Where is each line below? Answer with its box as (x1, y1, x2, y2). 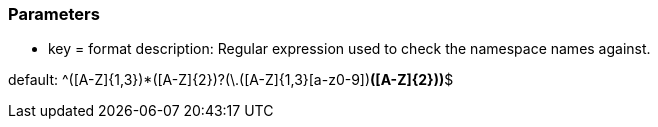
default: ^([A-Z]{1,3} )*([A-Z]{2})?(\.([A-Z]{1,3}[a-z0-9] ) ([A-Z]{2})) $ (8, 71, 454, 89)
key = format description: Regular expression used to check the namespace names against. (48, 40, 651, 58)
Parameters (8, 4, 100, 24)
